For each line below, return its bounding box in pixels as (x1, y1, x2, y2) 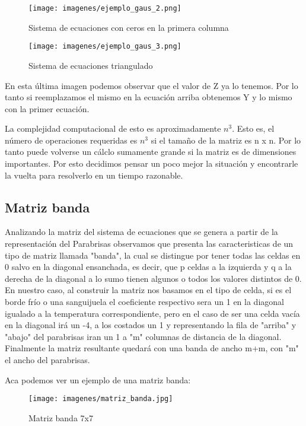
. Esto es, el (232, 122, 275, 135)
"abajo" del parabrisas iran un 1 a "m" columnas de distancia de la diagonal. (5, 330, 282, 342)
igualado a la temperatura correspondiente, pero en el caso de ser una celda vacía (5, 307, 300, 319)
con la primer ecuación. (5, 102, 90, 115)
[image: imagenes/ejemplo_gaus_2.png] (28, 4, 181, 12)
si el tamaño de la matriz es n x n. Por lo (151, 133, 301, 146)
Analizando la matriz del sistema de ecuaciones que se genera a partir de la (5, 225, 278, 238)
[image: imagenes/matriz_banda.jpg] (28, 395, 173, 403)
